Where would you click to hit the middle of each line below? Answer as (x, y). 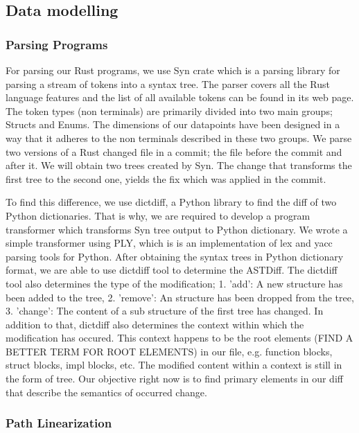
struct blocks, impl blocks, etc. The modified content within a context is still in (174, 365)
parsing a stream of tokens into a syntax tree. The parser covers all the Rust (168, 83)
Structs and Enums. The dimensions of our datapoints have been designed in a (173, 124)
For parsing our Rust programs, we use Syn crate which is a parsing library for (173, 70)
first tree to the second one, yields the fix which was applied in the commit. (166, 178)
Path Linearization (59, 423)
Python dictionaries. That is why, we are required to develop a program (158, 215)
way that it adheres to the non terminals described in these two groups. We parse (179, 138)
